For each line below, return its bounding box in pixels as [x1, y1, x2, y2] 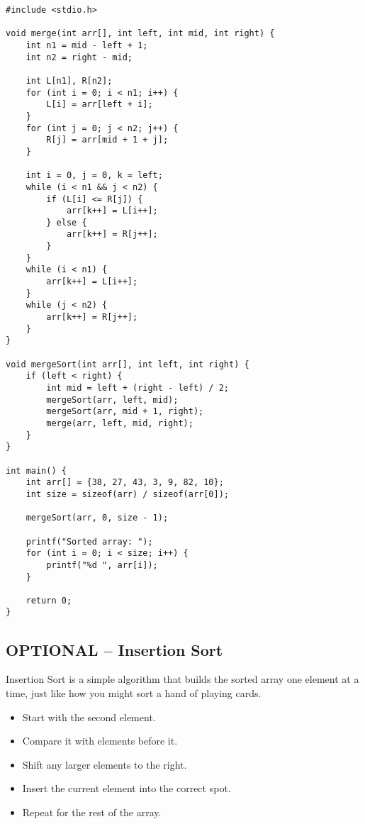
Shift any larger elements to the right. [22, 757, 187, 772]
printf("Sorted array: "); [26, 536, 153, 547]
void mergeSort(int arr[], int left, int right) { [6, 359, 249, 369]
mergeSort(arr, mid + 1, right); [46, 406, 204, 417]
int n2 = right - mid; [26, 52, 133, 62]
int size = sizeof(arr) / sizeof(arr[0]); [26, 489, 229, 499]
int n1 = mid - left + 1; [26, 40, 148, 50]
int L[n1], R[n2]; [26, 75, 113, 86]
